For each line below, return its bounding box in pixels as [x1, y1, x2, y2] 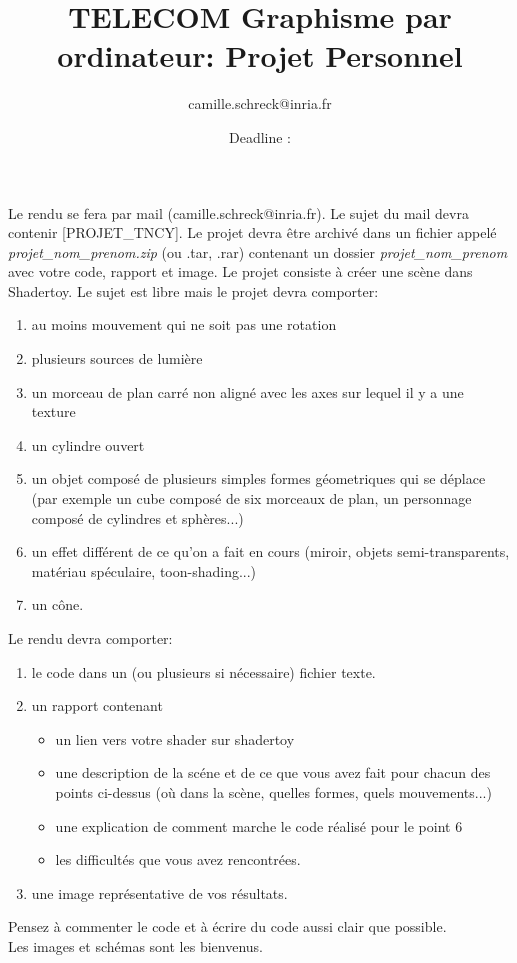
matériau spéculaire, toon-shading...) [31, 560, 257, 581]
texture [31, 401, 76, 422]
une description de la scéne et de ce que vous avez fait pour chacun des [55, 762, 491, 783]
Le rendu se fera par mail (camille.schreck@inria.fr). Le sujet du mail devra [8, 202, 469, 223]
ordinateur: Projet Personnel [57, 35, 463, 76]
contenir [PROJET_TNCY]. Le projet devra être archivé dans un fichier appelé [8, 222, 497, 243]
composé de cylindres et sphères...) [31, 507, 244, 528]
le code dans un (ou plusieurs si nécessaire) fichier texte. [31, 661, 376, 682]
